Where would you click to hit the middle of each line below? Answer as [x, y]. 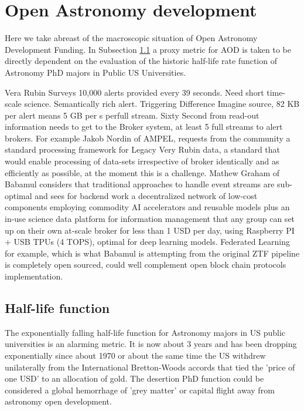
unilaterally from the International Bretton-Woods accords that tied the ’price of [150, 367]
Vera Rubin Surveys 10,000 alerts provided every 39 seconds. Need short [134, 92]
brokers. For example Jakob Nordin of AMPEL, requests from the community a [148, 138]
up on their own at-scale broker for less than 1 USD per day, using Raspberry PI [150, 230]
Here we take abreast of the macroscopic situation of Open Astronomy [131, 38]
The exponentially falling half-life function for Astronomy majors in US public [145, 332]
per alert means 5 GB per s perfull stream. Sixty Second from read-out [132, 115]
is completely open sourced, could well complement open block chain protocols [146, 265]
